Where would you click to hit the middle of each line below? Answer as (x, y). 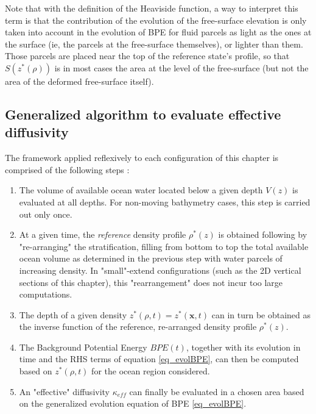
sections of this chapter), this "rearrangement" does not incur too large (151, 282)
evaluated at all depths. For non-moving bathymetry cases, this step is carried (165, 202)
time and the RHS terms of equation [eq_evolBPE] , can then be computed (159, 359)
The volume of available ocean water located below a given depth (141, 190)
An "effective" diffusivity (65, 391)
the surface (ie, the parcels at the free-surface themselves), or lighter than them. (154, 44)
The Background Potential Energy (83, 347)
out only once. (46, 214)
